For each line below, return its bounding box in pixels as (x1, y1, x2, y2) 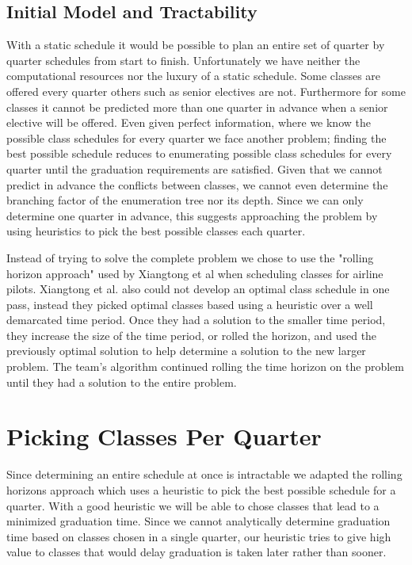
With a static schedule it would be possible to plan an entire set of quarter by (6, 36, 385, 53)
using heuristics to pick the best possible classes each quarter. (6, 223, 306, 239)
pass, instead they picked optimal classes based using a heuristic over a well (6, 296, 373, 312)
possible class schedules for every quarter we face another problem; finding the (6, 129, 387, 146)
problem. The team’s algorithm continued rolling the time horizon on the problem (6, 358, 404, 375)
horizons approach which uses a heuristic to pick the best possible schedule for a (6, 481, 396, 498)
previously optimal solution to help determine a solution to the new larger (6, 342, 366, 359)
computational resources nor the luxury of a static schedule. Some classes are (6, 67, 381, 84)
